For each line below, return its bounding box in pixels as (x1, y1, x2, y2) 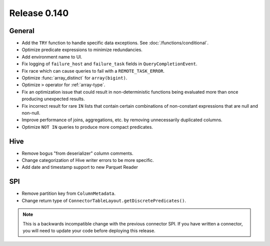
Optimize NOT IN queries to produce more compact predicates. (21, 124, 153, 130)
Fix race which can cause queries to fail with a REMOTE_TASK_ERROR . (21, 68, 165, 74)
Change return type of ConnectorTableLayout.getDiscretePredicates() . (21, 197, 186, 203)
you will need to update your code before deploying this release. (22, 227, 155, 233)
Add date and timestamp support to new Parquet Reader (21, 164, 138, 170)
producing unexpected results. (21, 96, 85, 102)
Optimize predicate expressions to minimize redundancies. (21, 47, 142, 53)
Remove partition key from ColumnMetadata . (21, 190, 116, 196)
